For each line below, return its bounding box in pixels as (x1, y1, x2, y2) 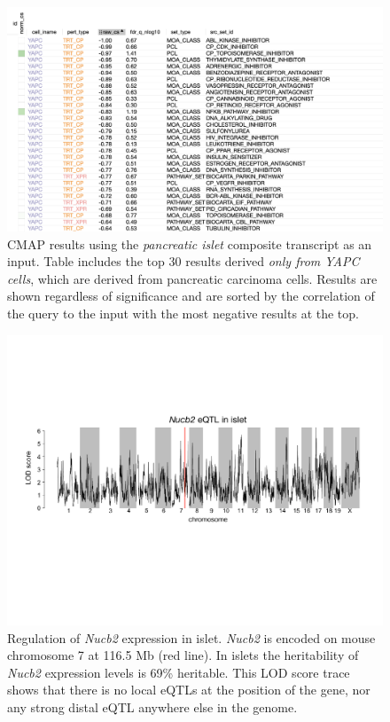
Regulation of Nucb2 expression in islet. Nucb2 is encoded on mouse (7, 628, 376, 647)
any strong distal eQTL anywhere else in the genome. (7, 698, 298, 717)
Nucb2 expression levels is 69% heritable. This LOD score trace (7, 663, 350, 681)
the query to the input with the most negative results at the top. (7, 303, 359, 322)
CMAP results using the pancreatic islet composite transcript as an (7, 234, 372, 253)
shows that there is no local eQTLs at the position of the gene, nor (7, 680, 370, 699)
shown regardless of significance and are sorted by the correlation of (7, 286, 375, 305)
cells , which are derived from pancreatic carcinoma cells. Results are (7, 269, 378, 287)
